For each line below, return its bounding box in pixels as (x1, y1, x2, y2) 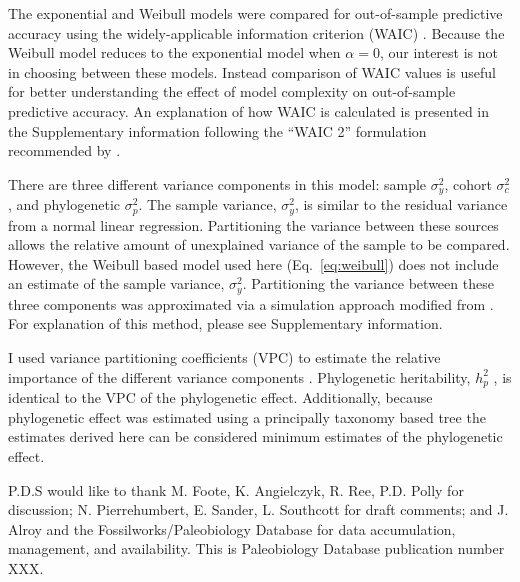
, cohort (444, 173, 492, 194)
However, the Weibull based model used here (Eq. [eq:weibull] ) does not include (8, 253, 499, 274)
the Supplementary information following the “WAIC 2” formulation (8, 120, 427, 141)
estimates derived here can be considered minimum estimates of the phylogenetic (8, 426, 503, 447)
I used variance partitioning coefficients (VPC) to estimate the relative (8, 347, 441, 368)
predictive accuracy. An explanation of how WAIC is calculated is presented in (8, 100, 490, 121)
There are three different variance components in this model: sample (8, 173, 427, 194)
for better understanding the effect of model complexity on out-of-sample (8, 81, 456, 102)
